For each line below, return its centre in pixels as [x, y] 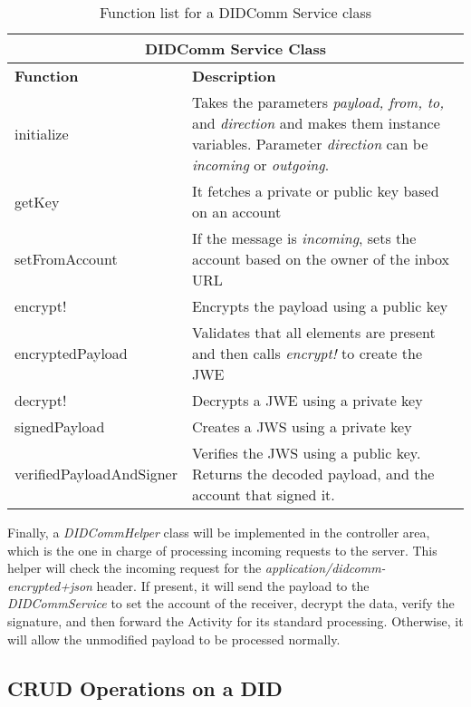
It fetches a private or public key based [315, 191]
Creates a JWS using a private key [302, 426]
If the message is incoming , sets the [304, 238]
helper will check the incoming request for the [135, 568]
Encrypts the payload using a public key [320, 306]
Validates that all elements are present [313, 332]
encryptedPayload [71, 353]
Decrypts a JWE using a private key [307, 400]
